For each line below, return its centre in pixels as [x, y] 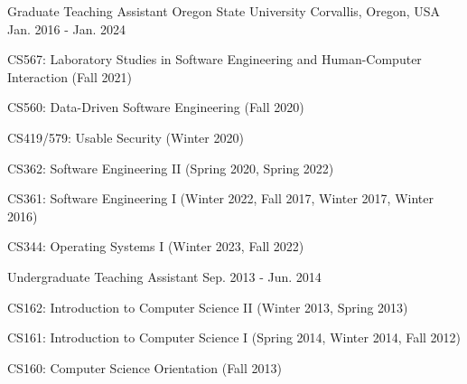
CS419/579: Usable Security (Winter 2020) [126, 137]
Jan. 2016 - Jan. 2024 [67, 28]
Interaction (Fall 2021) [70, 76]
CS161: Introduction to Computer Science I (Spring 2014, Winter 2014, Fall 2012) [234, 337]
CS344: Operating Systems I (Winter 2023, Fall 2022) [156, 246]
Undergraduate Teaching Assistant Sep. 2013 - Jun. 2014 [164, 276]
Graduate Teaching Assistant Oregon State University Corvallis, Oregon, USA [224, 11]
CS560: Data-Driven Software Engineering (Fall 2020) [156, 107]
